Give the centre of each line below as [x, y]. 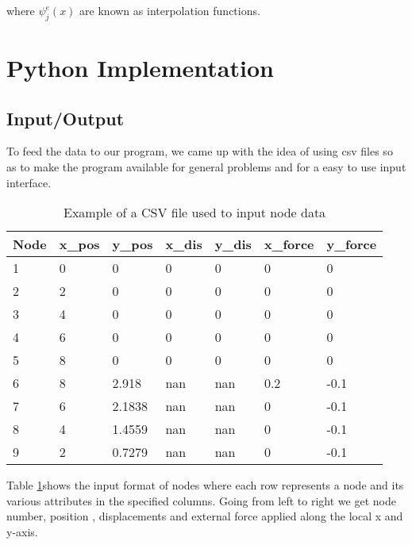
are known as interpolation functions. [170, 10]
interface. [29, 182]
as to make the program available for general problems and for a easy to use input [206, 166]
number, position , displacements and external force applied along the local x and [205, 516]
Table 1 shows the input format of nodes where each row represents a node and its [205, 485]
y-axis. [22, 531]
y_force [352, 244]
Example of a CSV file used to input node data [195, 213]
